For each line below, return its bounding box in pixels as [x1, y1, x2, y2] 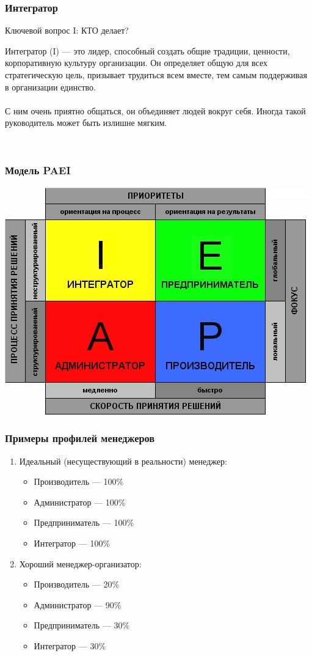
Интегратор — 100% [34, 536, 111, 549]
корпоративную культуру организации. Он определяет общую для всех [5, 56, 267, 69]
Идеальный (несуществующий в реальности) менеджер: [19, 454, 227, 467]
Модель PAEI [5, 163, 71, 178]
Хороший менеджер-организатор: [19, 557, 142, 570]
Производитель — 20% [34, 578, 120, 591]
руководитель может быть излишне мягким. [5, 116, 167, 129]
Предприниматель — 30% [34, 619, 130, 632]
